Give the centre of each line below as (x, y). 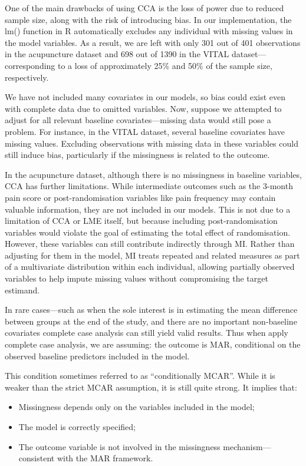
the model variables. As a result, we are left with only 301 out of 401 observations (153, 42)
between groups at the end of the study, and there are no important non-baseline (151, 321)
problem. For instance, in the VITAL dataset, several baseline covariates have (145, 131)
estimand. (22, 290)
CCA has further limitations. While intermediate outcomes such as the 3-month (149, 186)
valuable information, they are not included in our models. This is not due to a (148, 209)
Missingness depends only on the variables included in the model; (136, 407)
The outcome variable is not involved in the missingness (119, 446)
